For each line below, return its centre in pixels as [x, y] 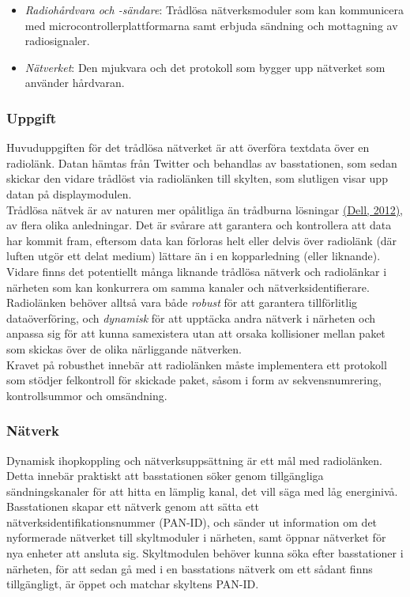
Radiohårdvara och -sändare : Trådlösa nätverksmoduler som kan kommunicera [214, 9]
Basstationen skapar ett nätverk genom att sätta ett [133, 506]
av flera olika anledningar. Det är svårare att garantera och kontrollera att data [199, 225]
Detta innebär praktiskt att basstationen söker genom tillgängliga [165, 476]
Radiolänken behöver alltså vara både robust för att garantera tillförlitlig [182, 302]
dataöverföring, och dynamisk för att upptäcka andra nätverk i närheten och [191, 317]
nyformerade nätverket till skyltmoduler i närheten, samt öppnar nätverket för [196, 537]
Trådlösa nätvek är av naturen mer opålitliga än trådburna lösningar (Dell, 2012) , [205, 209]
